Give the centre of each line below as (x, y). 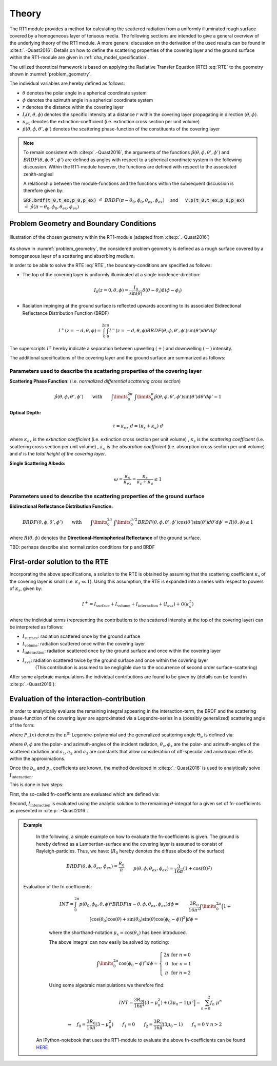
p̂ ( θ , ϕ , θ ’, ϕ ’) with (78, 397)
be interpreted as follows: (36, 627)
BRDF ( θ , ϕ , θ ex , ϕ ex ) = (92, 867)
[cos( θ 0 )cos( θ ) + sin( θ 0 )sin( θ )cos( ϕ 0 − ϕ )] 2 (137, 919)
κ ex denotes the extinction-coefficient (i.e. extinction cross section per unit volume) (111, 122)
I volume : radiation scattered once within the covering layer (84, 644)
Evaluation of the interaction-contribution (77, 699)
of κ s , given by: (26, 589)
